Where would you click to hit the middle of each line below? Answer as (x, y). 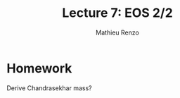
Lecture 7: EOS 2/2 (117, 13)
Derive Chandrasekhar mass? (49, 88)
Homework (39, 68)
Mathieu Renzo (117, 32)
